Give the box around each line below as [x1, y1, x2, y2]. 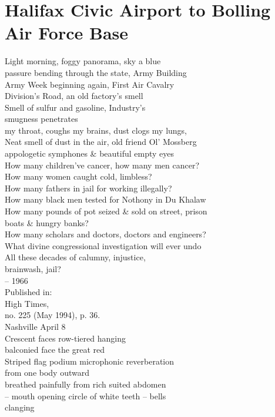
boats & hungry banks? [5, 216, 89, 229]
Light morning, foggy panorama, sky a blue [5, 55, 161, 67]
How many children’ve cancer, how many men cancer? [5, 158, 200, 171]
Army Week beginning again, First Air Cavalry [5, 78, 175, 90]
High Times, [5, 297, 49, 309]
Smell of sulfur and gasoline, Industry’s [5, 101, 146, 113]
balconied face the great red [5, 343, 105, 356]
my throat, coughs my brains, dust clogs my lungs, [5, 124, 187, 136]
